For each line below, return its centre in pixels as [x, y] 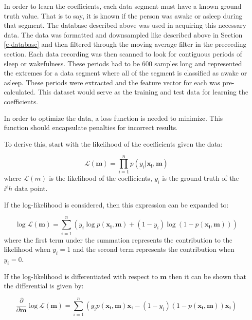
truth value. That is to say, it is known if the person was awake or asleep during [123, 15]
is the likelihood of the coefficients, [100, 178]
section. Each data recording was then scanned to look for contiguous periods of [123, 53]
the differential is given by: [44, 286]
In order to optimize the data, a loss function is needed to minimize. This [113, 118]
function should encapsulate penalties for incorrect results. [91, 127]
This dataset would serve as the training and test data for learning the [143, 92]
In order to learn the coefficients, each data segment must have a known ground [123, 6]
